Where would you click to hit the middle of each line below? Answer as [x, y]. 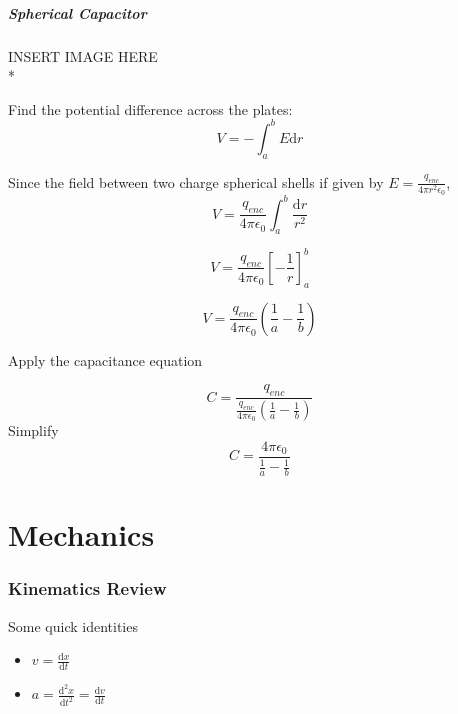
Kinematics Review [87, 588]
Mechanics [81, 534]
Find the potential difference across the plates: [150, 108]
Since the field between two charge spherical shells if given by [196, 181]
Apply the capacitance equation [105, 359]
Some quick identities [73, 625]
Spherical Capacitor [77, 12]
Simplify [33, 430]
